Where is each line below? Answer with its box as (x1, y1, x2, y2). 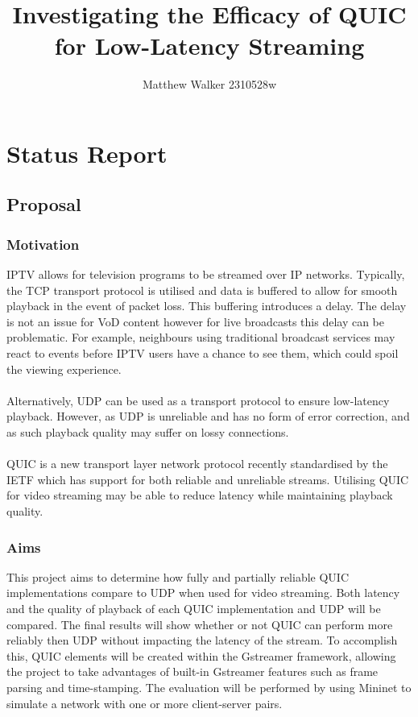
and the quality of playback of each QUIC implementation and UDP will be (6, 600, 381, 616)
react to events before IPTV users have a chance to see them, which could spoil (6, 345, 399, 362)
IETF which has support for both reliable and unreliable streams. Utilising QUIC (6, 470, 409, 487)
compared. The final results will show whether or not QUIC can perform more (6, 615, 393, 632)
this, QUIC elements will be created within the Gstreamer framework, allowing (6, 647, 396, 664)
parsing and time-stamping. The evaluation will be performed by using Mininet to (6, 678, 412, 695)
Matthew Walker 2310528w (142, 76, 277, 93)
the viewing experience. (6, 360, 122, 377)
